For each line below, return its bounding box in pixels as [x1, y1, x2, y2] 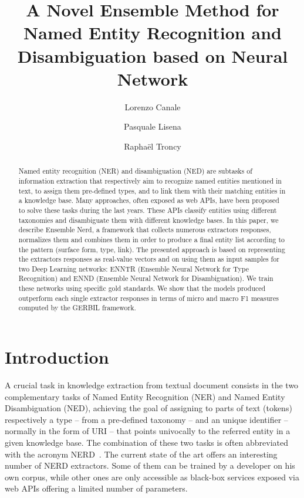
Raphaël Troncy [124, 140, 181, 152]
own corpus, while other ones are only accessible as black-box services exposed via [5, 470, 299, 483]
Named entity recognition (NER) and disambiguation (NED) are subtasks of [18, 166, 252, 176]
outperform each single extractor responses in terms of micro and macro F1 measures [18, 293, 279, 303]
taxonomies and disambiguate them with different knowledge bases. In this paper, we [18, 215, 279, 225]
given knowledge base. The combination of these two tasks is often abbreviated [5, 436, 288, 449]
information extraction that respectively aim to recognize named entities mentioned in [18, 175, 282, 185]
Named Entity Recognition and [23, 21, 282, 45]
